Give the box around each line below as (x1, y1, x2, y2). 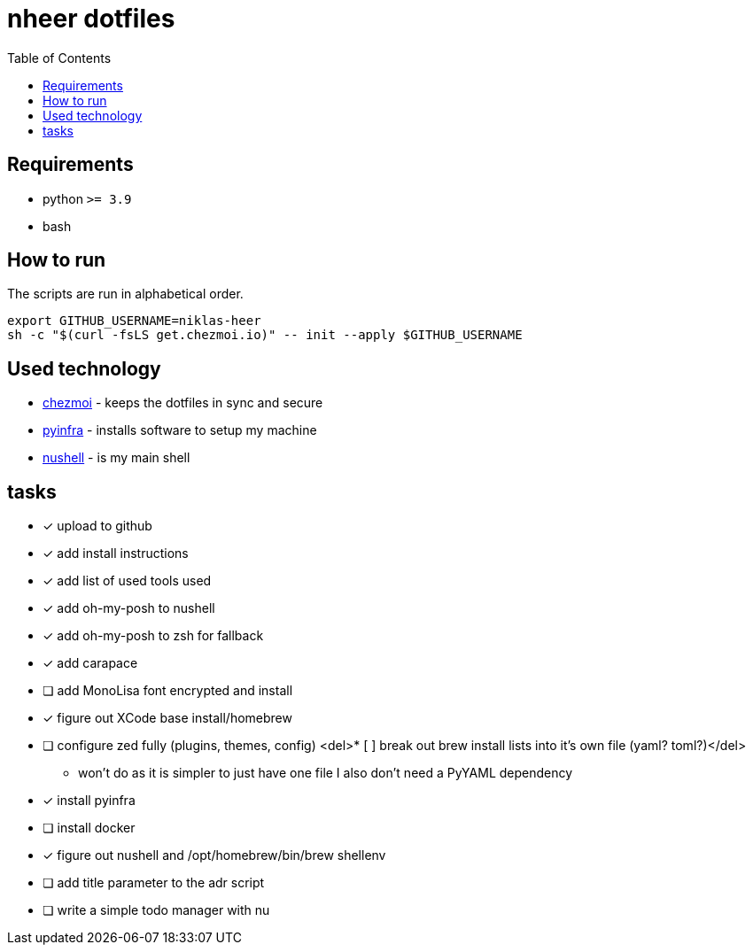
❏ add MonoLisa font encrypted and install (43, 683, 293, 699)
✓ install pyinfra (43, 793, 136, 809)
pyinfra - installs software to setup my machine (43, 422, 317, 438)
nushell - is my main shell (43, 450, 190, 466)
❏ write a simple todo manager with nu (43, 902, 270, 918)
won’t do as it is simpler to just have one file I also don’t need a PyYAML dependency (78, 765, 573, 781)
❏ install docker (43, 820, 136, 836)
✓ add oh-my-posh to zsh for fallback (43, 628, 264, 644)
